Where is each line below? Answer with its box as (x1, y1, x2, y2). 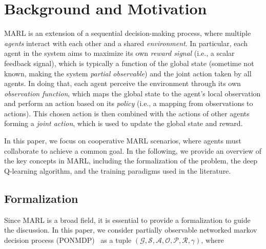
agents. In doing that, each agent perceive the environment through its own (4, 78, 241, 89)
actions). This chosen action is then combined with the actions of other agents (4, 108, 250, 118)
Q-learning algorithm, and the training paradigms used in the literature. (4, 165, 231, 176)
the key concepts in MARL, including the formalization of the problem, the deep (4, 155, 258, 166)
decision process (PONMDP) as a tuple (4, 234, 132, 245)
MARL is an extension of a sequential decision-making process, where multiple (4, 28, 251, 38)
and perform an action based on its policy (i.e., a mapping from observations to (4, 98, 253, 109)
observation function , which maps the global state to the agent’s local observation (4, 88, 261, 98)
